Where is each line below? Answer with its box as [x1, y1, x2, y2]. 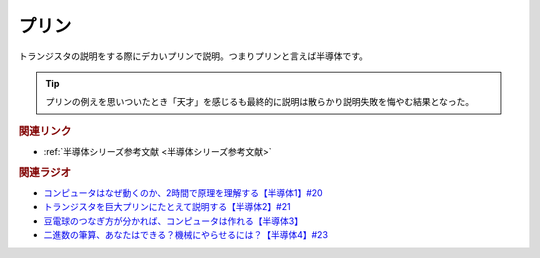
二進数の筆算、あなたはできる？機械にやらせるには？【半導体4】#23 [43, 229, 329, 241]
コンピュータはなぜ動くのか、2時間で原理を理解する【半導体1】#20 [43, 187, 324, 199]
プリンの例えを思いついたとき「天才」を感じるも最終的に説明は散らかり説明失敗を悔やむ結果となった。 [45, 96, 475, 108]
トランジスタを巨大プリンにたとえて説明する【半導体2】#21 [43, 201, 291, 213]
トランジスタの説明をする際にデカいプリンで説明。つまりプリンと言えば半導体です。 [18, 50, 369, 62]
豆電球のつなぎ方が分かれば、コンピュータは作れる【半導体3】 [43, 215, 304, 227]
